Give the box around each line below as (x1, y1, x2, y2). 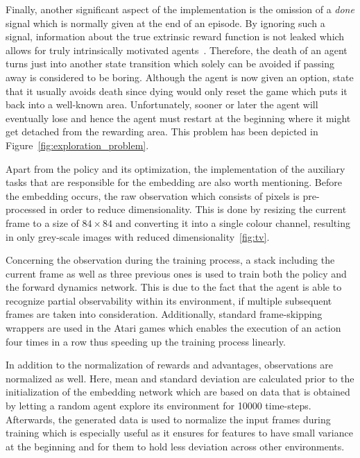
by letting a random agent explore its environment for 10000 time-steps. (6, 398, 311, 413)
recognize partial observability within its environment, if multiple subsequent (6, 293, 332, 307)
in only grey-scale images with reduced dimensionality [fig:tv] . (6, 229, 270, 244)
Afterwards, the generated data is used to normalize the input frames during (6, 412, 331, 426)
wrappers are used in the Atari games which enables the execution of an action (6, 321, 341, 335)
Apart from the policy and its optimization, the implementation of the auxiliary (6, 161, 345, 176)
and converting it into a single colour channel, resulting (115, 215, 350, 230)
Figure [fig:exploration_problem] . (6, 137, 149, 152)
